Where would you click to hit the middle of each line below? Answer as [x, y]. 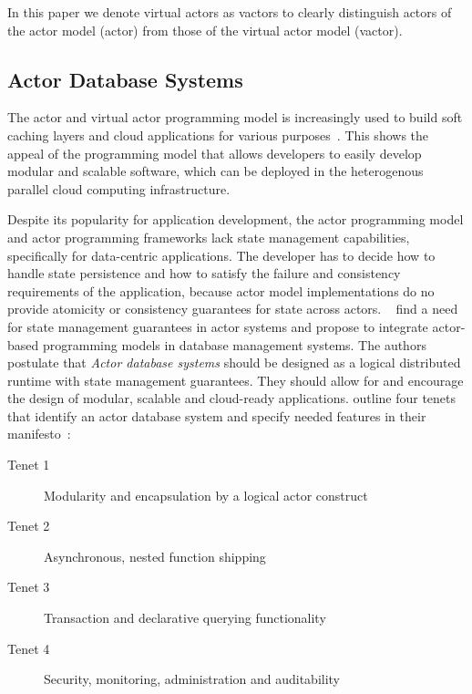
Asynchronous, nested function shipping [155, 556]
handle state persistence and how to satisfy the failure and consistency [204, 273]
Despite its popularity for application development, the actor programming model [236, 219]
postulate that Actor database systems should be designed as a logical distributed [234, 363]
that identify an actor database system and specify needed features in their [217, 415]
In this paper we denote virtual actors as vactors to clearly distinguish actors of [230, 12]
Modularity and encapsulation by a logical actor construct [206, 495]
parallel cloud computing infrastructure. [119, 188]
